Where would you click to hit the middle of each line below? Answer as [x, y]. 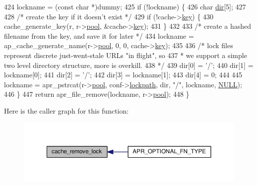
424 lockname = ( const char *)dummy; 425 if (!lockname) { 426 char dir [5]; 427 [125, 6]
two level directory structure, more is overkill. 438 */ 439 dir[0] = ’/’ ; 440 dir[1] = [129, 65]
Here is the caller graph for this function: [66, 110]
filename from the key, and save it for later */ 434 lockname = [99, 35]
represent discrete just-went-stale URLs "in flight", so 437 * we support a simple [126, 55]
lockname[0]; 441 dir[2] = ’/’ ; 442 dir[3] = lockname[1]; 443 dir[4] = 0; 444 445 [123, 75]
